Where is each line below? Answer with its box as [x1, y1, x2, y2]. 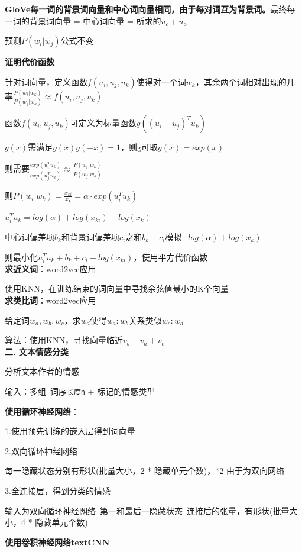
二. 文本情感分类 [5, 345, 69, 357]
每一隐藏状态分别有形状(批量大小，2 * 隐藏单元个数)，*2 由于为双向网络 [5, 464, 284, 477]
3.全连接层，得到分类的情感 [5, 484, 111, 496]
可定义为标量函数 [70, 117, 137, 129]
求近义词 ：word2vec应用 [5, 262, 96, 275]
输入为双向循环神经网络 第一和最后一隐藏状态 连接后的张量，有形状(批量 [5, 504, 290, 517]
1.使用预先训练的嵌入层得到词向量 [5, 425, 135, 437]
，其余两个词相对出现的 [195, 75, 287, 88]
